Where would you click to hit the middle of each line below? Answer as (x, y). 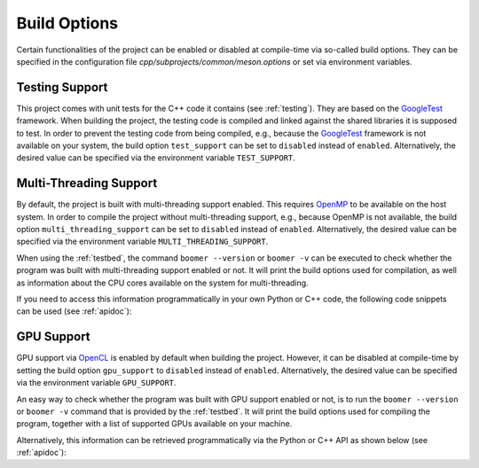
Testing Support (62, 87)
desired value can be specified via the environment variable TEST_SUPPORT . (156, 158)
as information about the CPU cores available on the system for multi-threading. (163, 283)
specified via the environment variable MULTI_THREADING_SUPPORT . (142, 242)
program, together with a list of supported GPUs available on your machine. (154, 424)
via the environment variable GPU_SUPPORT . (96, 383)
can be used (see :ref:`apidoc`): (74, 311)
